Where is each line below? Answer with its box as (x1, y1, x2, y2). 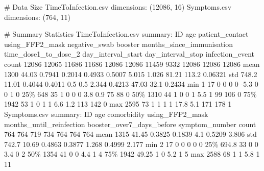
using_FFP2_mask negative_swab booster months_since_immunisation (4, 38, 233, 49)
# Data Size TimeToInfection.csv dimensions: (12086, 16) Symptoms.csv (4, 2, 232, 12)
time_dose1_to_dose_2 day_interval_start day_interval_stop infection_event (4, 48, 255, 59)
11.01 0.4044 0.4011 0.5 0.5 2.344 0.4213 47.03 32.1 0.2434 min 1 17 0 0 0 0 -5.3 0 (4, 79, 258, 89)
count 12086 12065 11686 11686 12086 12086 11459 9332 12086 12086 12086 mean (4, 58, 260, 69)
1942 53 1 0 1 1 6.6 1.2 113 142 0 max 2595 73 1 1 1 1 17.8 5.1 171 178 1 (4, 99, 232, 109)
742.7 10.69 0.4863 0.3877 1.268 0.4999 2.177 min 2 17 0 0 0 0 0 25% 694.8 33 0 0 (4, 138, 258, 149)
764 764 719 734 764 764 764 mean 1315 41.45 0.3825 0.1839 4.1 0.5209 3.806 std (4, 129, 257, 139)
